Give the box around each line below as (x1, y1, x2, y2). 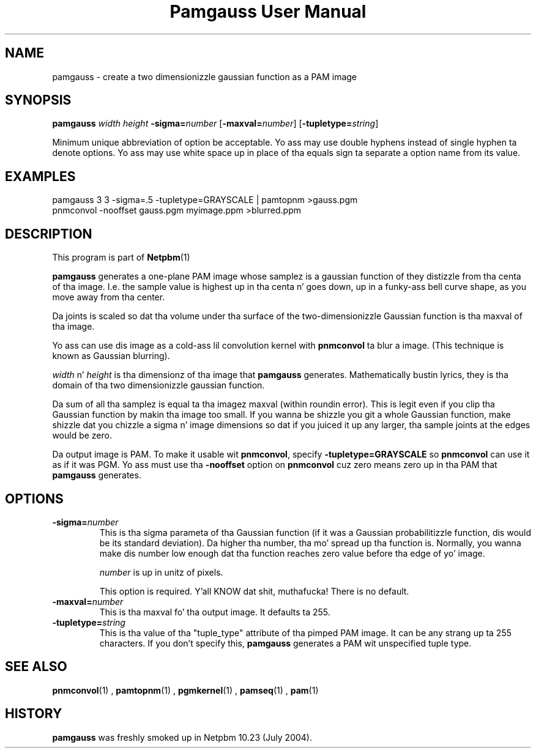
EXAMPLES (5, 168, 76, 184)
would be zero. (52, 430, 112, 441)
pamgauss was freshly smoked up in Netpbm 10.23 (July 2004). (52, 732, 313, 743)
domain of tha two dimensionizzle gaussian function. (52, 380, 265, 391)
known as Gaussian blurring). (52, 351, 170, 362)
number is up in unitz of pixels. (99, 566, 223, 577)
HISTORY (5, 706, 62, 722)
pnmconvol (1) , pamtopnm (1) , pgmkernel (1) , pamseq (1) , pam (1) (52, 684, 319, 696)
